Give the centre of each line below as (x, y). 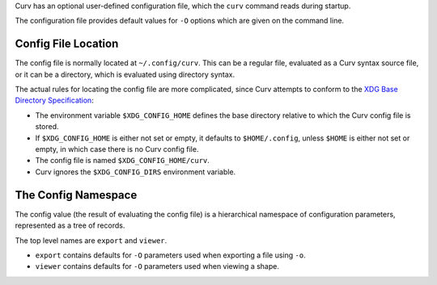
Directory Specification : (55, 100)
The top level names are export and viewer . (91, 240)
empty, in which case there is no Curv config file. (117, 149)
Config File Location (67, 44)
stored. (47, 127)
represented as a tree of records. (70, 225)
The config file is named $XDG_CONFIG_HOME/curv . (123, 161)
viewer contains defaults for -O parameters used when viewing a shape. (157, 266)
